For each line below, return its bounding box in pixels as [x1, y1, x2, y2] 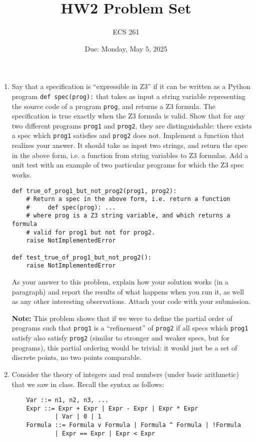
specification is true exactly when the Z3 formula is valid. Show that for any [11, 110, 245, 121]
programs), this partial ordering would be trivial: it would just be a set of [11, 342, 237, 352]
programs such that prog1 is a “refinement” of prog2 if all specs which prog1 [11, 322, 248, 333]
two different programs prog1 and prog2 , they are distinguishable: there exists [11, 120, 252, 130]
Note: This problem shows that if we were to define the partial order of [11, 312, 232, 323]
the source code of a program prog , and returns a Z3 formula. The [11, 100, 215, 111]
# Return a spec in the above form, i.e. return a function [26, 195, 230, 203]
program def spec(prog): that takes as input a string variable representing [11, 90, 246, 101]
